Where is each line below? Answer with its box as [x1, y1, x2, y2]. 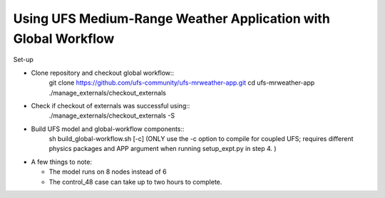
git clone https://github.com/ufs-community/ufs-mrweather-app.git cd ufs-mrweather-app [48, 78, 315, 87]
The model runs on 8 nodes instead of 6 [48, 167, 167, 176]
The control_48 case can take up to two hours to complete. [48, 177, 222, 186]
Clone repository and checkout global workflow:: [31, 68, 175, 77]
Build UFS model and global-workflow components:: [31, 125, 185, 133]
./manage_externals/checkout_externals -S [48, 111, 175, 120]
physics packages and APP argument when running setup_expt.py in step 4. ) [48, 145, 277, 153]
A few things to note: [31, 157, 93, 166]
